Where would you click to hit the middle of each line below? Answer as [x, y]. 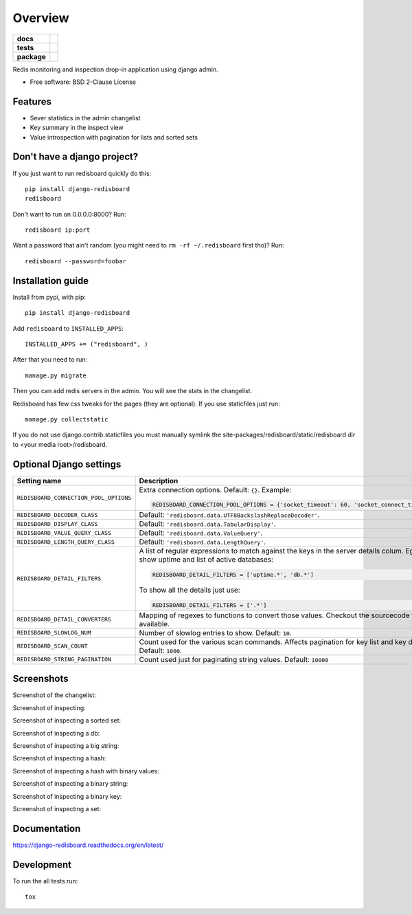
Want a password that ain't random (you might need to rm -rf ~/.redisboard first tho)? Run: [148, 245]
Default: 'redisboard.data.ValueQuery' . [201, 533]
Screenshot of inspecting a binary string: [70, 784]
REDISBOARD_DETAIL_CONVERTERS [64, 620]
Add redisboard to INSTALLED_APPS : [68, 328]
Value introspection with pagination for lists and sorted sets [114, 137]
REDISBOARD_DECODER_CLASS [57, 515]
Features [32, 101]
